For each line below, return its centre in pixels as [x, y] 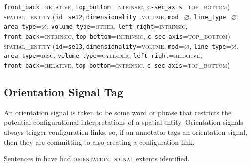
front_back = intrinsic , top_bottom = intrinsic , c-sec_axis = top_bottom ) [117, 35]
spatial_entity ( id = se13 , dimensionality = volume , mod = [94, 45]
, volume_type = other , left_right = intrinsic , [117, 26]
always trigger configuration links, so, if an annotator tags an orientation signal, [126, 132]
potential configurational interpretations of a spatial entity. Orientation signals [124, 122]
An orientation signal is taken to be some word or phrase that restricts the [118, 112]
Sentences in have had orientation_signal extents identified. [97, 158]
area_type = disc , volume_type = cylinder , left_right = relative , [103, 55]
